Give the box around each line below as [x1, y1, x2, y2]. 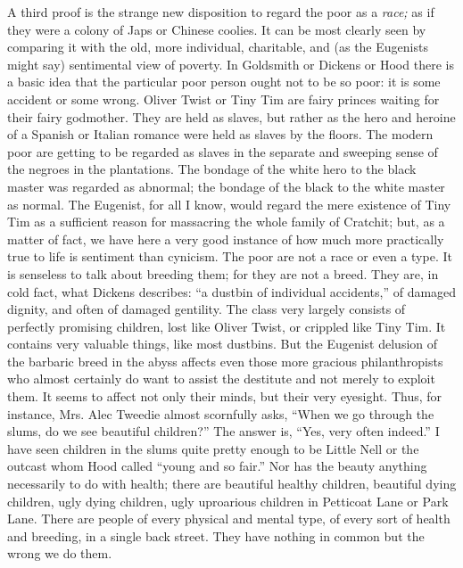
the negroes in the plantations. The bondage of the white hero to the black [7, 160, 417, 178]
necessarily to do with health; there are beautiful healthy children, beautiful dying [7, 474, 457, 493]
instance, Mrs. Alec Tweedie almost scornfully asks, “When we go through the [7, 404, 434, 423]
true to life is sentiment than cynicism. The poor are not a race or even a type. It [7, 247, 452, 266]
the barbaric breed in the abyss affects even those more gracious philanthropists [7, 351, 443, 370]
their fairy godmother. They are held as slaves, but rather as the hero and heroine [7, 107, 456, 126]
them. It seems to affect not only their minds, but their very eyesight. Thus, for [7, 387, 442, 406]
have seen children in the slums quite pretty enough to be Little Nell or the [7, 439, 419, 457]
